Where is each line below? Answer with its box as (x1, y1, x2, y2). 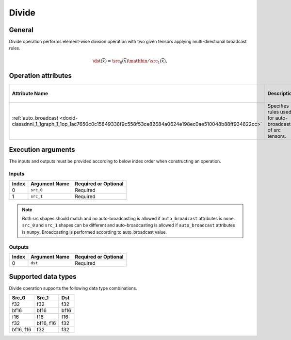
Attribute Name (12, 90, 48, 97)
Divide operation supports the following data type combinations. (9, 285, 138, 291)
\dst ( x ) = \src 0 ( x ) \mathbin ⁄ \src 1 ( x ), (92, 58, 167, 65)
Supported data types (9, 273, 77, 281)
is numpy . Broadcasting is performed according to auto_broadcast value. (22, 229, 167, 235)
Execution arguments (9, 146, 75, 154)
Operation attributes (9, 71, 72, 80)
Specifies (267, 102, 289, 109)
